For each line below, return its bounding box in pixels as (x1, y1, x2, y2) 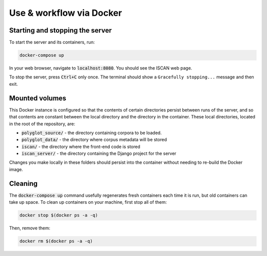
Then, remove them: (9, 225, 50, 231)
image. (9, 166, 23, 172)
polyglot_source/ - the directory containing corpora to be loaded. (21, 130, 162, 136)
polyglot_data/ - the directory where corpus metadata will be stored (21, 137, 167, 143)
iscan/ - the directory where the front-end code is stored (21, 144, 140, 149)
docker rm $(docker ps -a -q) (19, 238, 93, 244)
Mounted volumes (9, 94, 67, 102)
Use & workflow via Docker (9, 7, 122, 18)
